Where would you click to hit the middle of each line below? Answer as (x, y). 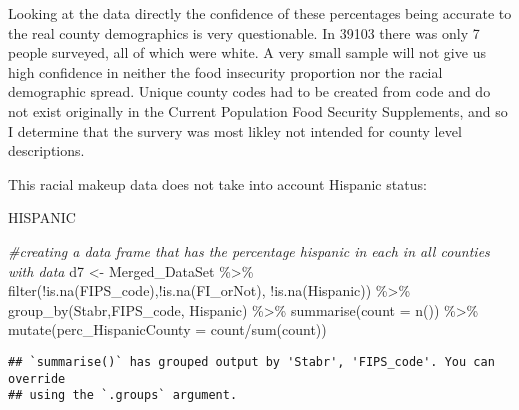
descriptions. (46, 150)
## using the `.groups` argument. (123, 395)
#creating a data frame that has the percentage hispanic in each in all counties (249, 250)
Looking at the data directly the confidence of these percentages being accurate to (260, 13)
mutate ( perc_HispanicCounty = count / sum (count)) (167, 329)
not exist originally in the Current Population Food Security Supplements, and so (258, 110)
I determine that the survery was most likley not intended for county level (235, 130)
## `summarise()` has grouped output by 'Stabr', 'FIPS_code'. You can (251, 361)
